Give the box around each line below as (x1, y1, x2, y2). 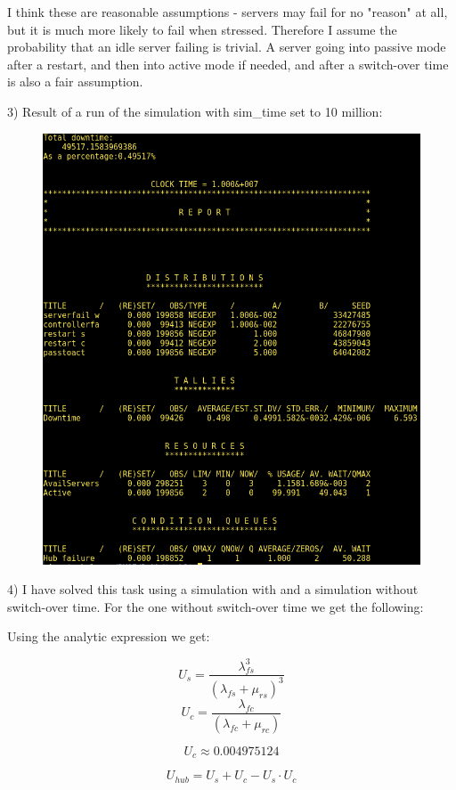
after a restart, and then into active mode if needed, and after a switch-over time (7, 54, 449, 73)
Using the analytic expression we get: (7, 627, 210, 646)
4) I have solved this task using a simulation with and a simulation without (7, 580, 419, 599)
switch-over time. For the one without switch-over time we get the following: (7, 597, 424, 615)
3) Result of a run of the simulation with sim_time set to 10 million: (7, 102, 383, 120)
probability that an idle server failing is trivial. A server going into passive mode (7, 37, 446, 56)
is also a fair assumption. (7, 72, 143, 91)
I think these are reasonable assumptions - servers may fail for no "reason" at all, (7, 3, 448, 20)
